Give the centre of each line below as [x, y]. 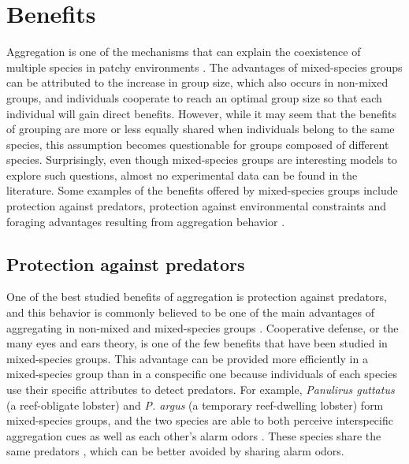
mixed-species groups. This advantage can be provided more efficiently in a [187, 358]
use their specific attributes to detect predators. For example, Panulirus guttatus [201, 390]
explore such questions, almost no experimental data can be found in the [182, 174]
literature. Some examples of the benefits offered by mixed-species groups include [202, 190]
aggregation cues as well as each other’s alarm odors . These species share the [194, 435]
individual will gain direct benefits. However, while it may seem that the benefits [201, 113]
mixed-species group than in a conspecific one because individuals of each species [202, 374]
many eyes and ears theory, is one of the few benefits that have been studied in [197, 343]
